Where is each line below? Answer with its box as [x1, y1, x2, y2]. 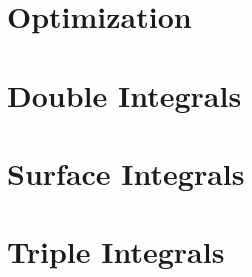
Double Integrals [7, 74, 242, 115]
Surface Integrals [7, 152, 245, 193]
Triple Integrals [7, 231, 225, 272]
